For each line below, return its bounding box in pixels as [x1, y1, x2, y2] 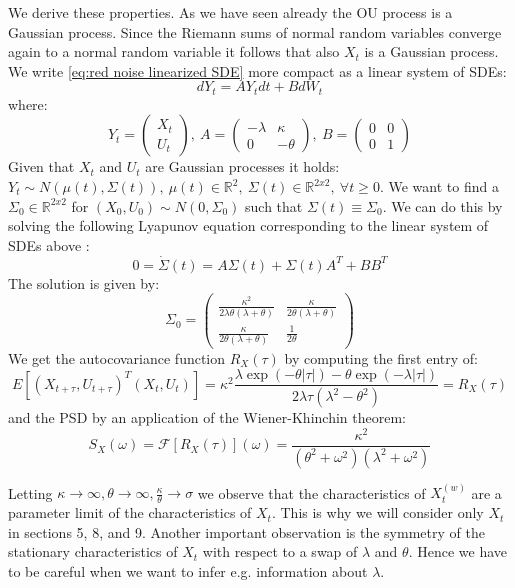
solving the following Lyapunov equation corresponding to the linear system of [8, 215, 489, 236]
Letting [8, 482, 53, 503]
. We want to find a [379, 176, 499, 197]
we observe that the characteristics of [197, 482, 426, 503]
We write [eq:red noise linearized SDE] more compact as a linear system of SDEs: [8, 60, 507, 81]
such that [245, 195, 303, 216]
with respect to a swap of [202, 541, 358, 562]
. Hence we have [408, 541, 508, 562]
